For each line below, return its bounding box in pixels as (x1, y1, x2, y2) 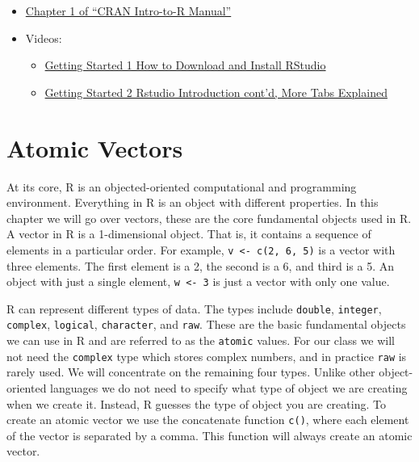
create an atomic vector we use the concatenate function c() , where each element (6, 411, 409, 428)
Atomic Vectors (6, 131, 183, 164)
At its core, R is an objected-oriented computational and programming (6, 178, 357, 195)
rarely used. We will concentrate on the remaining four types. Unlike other (6, 363, 375, 380)
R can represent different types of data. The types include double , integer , (6, 300, 382, 317)
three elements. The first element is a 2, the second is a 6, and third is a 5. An (6, 257, 395, 274)
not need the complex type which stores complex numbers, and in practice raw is (6, 347, 407, 364)
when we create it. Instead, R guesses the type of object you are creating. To (6, 395, 386, 412)
